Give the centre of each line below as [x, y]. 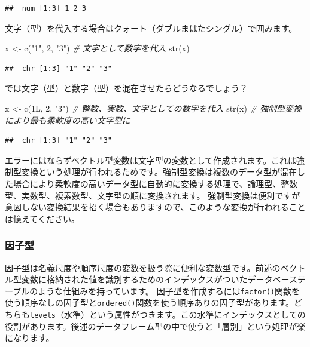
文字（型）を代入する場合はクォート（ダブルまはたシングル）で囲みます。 [151, 28]
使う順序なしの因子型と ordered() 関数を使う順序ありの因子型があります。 [150, 303]
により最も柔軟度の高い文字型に [68, 120]
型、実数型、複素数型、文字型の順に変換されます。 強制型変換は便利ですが [153, 195]
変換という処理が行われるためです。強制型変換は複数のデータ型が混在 [159, 172]
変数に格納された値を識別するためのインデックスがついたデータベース [159, 279]
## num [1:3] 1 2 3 [46, 8]
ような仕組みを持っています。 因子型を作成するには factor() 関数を [169, 291]
